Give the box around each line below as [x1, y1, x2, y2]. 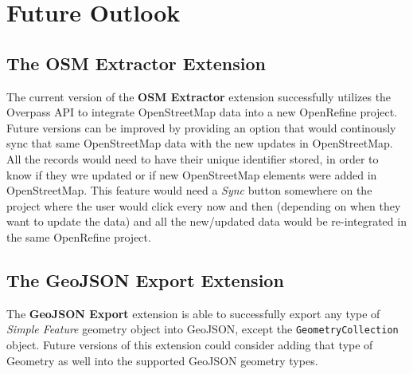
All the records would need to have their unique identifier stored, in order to [6, 150, 379, 167]
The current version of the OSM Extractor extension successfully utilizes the [6, 88, 392, 104]
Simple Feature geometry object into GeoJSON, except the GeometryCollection [6, 321, 399, 337]
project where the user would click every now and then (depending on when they [6, 197, 401, 214]
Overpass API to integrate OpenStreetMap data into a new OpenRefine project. [6, 104, 398, 120]
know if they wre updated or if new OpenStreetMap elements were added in [6, 166, 377, 183]
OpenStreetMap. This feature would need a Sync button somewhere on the [6, 182, 372, 199]
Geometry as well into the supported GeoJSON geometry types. [6, 352, 318, 368]
